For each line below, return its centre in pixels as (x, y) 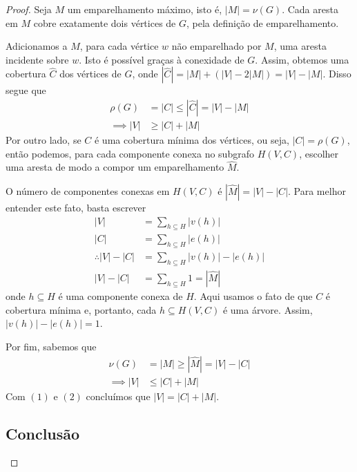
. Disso (337, 74)
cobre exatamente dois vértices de (105, 22)
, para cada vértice (119, 46)
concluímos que (118, 396)
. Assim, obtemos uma (302, 59)
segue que (26, 90)
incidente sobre (37, 59)
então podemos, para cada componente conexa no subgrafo (130, 153)
